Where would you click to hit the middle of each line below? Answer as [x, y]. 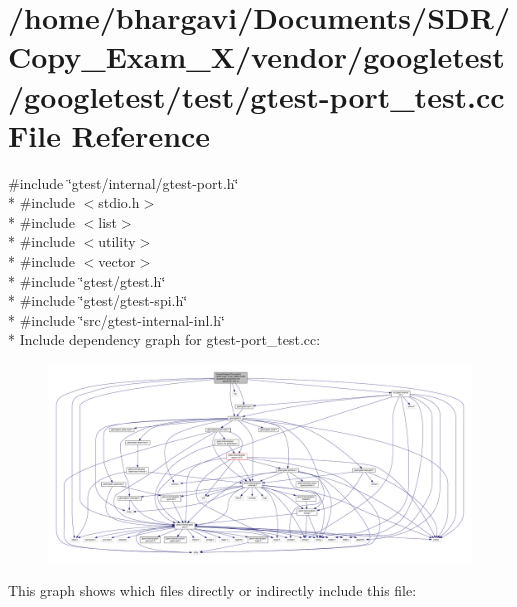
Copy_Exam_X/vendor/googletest [256, 56]
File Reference [109, 134]
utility [117, 241]
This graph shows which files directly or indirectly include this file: [212, 590]
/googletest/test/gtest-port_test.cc [256, 95]
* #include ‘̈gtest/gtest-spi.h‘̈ [98, 300]
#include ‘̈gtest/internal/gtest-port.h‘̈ [123, 182]
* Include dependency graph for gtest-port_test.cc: [164, 339]
